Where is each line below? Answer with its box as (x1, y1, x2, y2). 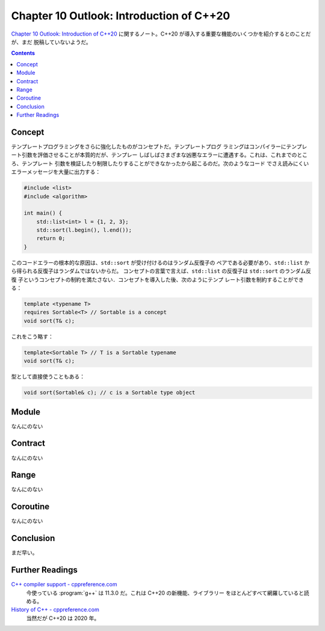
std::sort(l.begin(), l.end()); (36, 227, 132, 233)
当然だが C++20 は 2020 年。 (26, 614, 100, 621)
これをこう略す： (11, 332, 54, 340)
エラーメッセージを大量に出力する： (11, 168, 101, 176)
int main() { (23, 210, 63, 217)
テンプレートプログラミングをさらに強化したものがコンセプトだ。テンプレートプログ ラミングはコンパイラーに (11, 142, 286, 150)
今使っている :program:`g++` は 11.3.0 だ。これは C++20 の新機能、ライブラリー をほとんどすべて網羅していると (26, 589, 304, 597)
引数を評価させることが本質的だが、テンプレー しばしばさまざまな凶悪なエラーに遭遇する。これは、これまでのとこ (21, 151, 308, 159)
